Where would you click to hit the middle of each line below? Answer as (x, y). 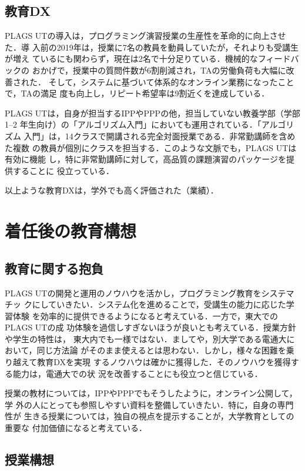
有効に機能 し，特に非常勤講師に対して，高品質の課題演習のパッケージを (145, 159)
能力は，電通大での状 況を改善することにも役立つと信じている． (138, 373)
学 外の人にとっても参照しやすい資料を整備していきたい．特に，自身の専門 (149, 404)
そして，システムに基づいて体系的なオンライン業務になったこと (171, 81)
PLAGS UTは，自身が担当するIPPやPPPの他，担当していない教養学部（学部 (152, 113)
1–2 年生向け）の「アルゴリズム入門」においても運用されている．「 (133, 124)
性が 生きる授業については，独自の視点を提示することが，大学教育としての (150, 416)
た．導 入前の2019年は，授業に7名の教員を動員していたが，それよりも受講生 (152, 47)
